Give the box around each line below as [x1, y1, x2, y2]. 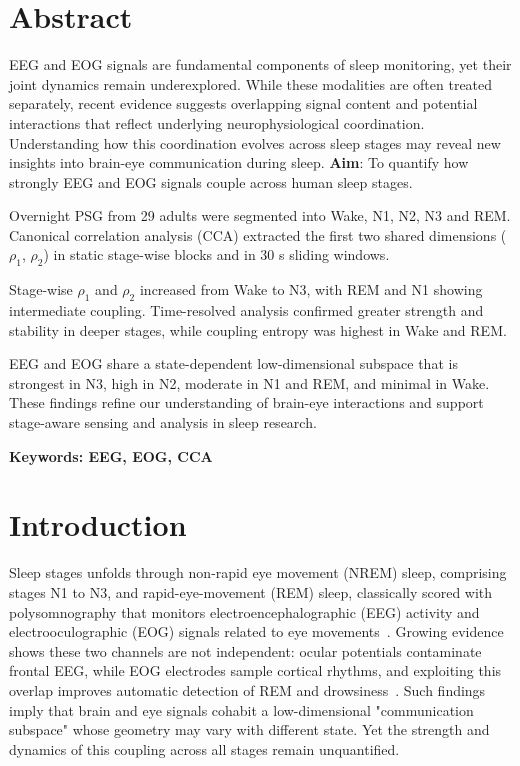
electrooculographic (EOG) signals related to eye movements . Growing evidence [9, 621, 504, 642]
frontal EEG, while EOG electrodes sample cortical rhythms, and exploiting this [9, 660, 502, 681]
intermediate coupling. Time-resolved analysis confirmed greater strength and [9, 300, 484, 321]
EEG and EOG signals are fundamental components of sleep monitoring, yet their [9, 54, 512, 75]
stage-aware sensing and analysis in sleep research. [9, 412, 317, 433]
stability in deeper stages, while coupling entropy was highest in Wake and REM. [9, 319, 507, 340]
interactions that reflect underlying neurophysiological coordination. [9, 112, 425, 133]
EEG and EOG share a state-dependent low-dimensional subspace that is [9, 353, 458, 374]
